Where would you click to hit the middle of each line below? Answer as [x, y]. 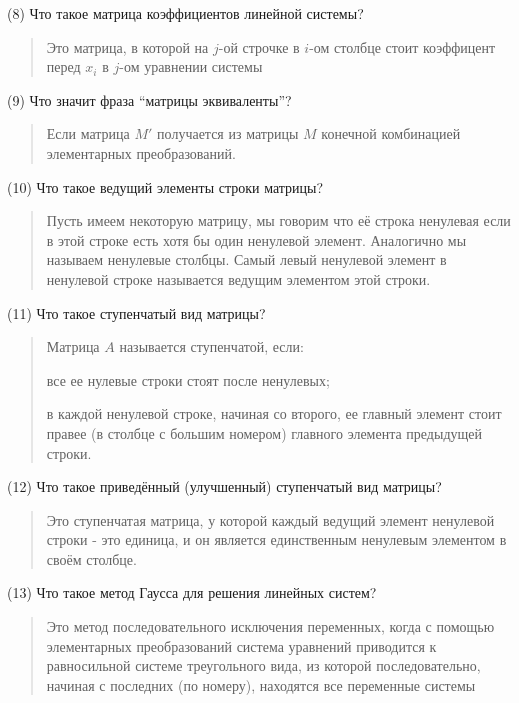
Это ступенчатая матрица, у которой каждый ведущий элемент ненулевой [270, 519]
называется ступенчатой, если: [211, 346]
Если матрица [88, 133]
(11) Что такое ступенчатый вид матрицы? [136, 312]
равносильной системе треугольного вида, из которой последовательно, [263, 665]
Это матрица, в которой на [127, 46]
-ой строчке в [259, 46]
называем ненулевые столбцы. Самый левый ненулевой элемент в [246, 259]
